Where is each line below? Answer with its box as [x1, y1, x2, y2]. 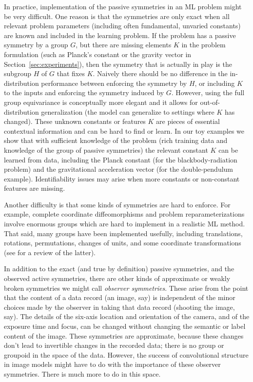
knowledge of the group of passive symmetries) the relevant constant [4, 144, 208, 155]
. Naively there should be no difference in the [93, 68, 228, 79]
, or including [195, 78, 235, 88]
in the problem [181, 40, 226, 50]
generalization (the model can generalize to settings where [41, 106, 214, 117]
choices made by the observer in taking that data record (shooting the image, [4, 302, 235, 312]
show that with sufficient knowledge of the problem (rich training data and [4, 135, 228, 145]
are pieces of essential [156, 116, 220, 126]
